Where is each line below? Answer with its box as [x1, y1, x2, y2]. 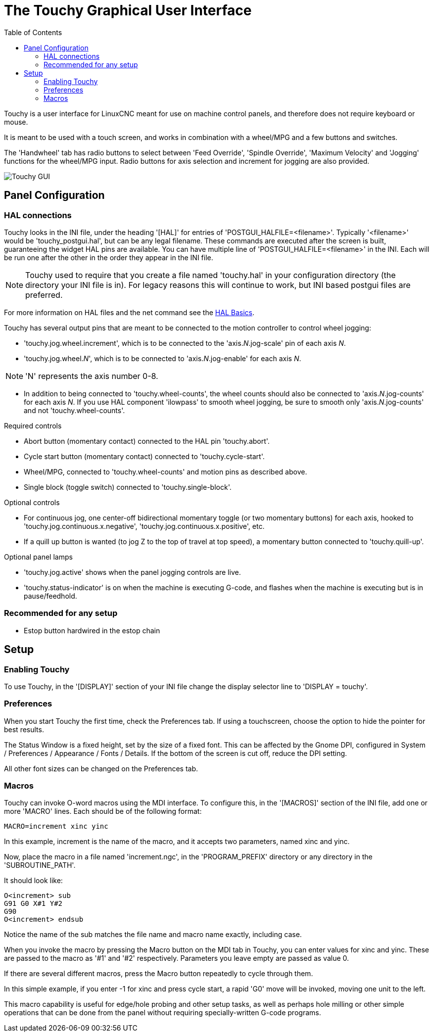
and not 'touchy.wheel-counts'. [24, 406, 125, 415]
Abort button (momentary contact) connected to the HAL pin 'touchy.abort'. [24, 436, 270, 445]
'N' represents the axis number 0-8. [25, 371, 158, 381]
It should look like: [4, 876, 63, 885]
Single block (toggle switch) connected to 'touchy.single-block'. [24, 482, 232, 491]
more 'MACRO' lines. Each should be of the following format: [4, 807, 202, 816]
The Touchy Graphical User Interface [4, 2, 252, 19]
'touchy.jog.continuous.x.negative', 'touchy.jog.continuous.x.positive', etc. [24, 521, 265, 530]
